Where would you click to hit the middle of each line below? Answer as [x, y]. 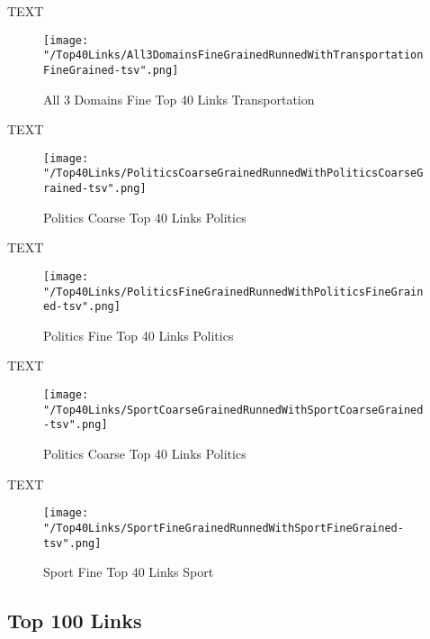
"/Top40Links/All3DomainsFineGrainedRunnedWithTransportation [233, 55]
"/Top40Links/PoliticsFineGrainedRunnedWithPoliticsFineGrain [233, 292]
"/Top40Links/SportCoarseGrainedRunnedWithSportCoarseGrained [233, 410]
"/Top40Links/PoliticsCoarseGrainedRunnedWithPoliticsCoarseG [233, 173]
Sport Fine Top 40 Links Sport [129, 572]
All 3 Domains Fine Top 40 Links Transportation [179, 99]
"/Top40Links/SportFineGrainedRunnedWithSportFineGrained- [224, 528]
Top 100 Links [75, 621]
